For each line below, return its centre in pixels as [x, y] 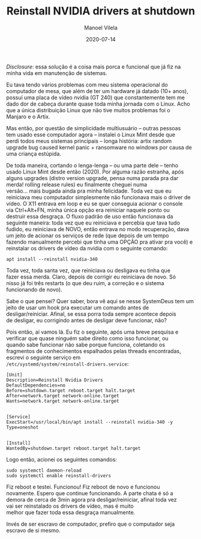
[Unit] [14, 375]
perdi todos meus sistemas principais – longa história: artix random [89, 141]
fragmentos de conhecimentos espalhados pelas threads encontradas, [94, 351]
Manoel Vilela [101, 28]
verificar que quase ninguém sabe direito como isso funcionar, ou [88, 338]
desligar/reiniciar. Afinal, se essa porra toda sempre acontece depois [91, 314]
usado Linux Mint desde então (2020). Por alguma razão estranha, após [95, 172]
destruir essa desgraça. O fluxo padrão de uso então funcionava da [90, 216]
